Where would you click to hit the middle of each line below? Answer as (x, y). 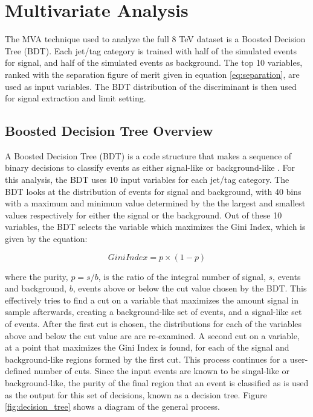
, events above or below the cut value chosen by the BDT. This (190, 288)
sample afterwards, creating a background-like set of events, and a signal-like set (153, 312)
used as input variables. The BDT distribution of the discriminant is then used (151, 86)
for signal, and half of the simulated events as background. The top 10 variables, (154, 62)
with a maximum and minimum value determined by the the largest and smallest (155, 203)
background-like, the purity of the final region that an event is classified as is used (157, 382)
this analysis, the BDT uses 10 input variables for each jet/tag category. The (147, 180)
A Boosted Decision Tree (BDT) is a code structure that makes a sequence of (148, 155)
